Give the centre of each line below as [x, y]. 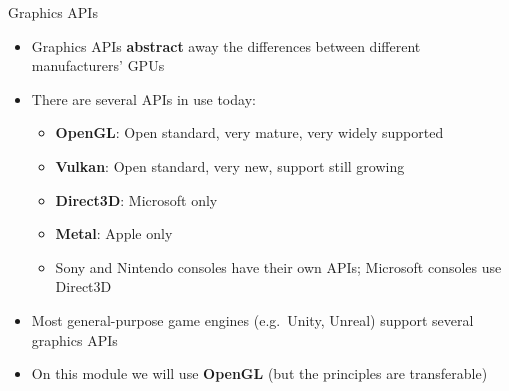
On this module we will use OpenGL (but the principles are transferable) [259, 373]
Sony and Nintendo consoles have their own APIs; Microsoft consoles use [278, 266]
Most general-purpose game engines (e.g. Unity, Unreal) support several [252, 319]
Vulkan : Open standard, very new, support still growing [230, 165]
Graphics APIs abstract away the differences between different [226, 45]
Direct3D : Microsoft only [136, 199]
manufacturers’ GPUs [98, 65]
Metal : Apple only [114, 233]
